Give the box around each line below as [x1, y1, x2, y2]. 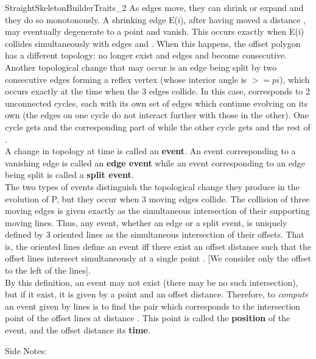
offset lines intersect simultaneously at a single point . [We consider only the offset [5, 252, 312, 265]
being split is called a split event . [5, 168, 134, 181]
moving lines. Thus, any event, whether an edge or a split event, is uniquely [5, 216, 287, 229]
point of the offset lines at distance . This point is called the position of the [5, 311, 290, 324]
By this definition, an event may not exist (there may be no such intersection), [5, 275, 298, 288]
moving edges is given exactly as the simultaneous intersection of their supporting [5, 204, 310, 217]
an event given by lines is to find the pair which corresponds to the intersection [5, 299, 301, 312]
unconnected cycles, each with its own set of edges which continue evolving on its [5, 96, 308, 109]
